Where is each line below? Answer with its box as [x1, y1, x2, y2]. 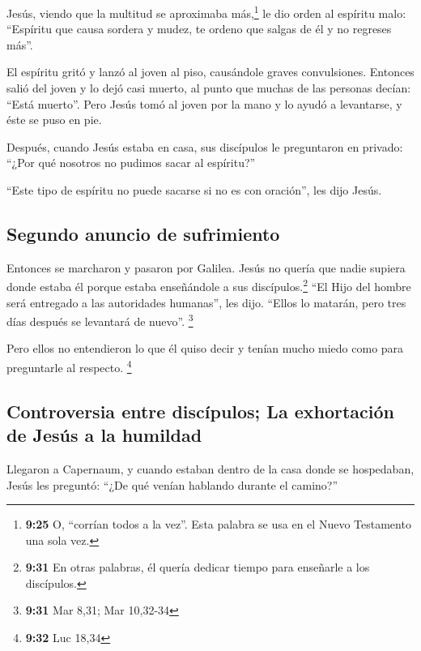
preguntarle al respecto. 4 [6, 357, 132, 375]
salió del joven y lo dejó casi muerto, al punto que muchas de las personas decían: [6, 79, 411, 96]
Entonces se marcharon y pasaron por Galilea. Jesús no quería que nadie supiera [6, 259, 406, 276]
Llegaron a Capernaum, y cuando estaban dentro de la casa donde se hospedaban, [6, 460, 415, 477]
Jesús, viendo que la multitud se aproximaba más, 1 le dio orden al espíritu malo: [6, 2, 406, 21]
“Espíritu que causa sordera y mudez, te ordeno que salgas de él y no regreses [6, 20, 392, 37]
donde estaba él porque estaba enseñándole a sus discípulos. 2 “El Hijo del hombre [6, 276, 411, 295]
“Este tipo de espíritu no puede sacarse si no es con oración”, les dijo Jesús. [6, 182, 382, 198]
